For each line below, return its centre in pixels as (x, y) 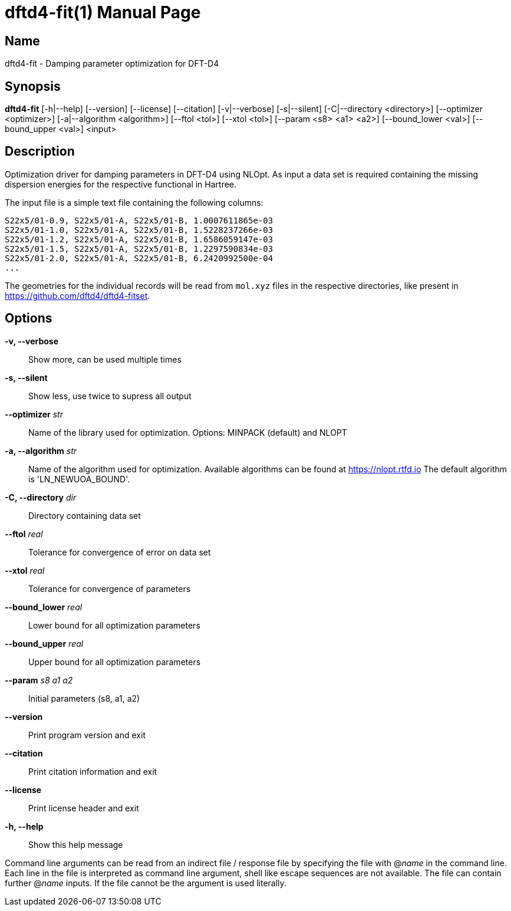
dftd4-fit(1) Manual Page (103, 12)
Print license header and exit (84, 808)
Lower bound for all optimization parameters (114, 625)
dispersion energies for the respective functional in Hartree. (121, 184)
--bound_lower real (44, 607)
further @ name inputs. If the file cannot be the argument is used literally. (146, 883)
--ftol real (24, 534)
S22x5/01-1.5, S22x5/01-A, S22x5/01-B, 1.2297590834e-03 (139, 249)
